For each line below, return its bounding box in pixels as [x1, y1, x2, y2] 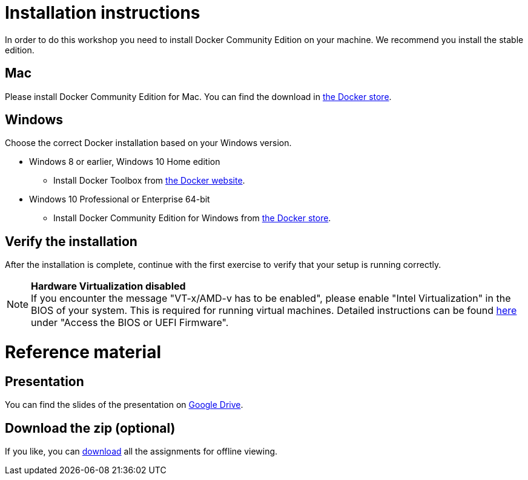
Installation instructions [5, 2, 200, 23]
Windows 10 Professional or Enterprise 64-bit [29, 194, 210, 205]
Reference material [5, 342, 161, 363]
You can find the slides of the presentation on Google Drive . [5, 399, 243, 410]
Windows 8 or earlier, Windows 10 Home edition [29, 156, 220, 167]
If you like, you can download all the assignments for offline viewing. [5, 446, 278, 457]
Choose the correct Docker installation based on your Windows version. [5, 138, 292, 148]
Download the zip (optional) [5, 420, 176, 436]
